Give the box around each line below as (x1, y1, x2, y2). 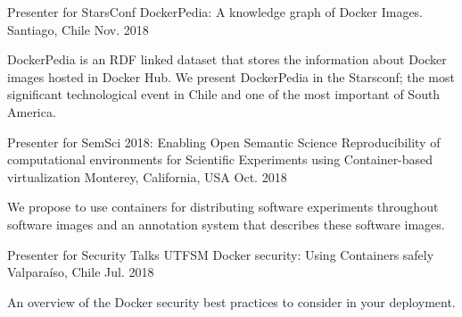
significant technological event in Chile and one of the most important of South (7, 85, 441, 104)
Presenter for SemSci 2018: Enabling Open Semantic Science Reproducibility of (7, 132, 441, 151)
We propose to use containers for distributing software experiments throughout (7, 197, 439, 216)
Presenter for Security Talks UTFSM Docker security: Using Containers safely (7, 245, 434, 263)
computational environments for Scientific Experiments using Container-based (7, 150, 433, 169)
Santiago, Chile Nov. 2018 (7, 20, 149, 38)
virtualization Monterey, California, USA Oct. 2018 (7, 167, 287, 186)
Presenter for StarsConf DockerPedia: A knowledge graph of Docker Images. (7, 3, 424, 21)
